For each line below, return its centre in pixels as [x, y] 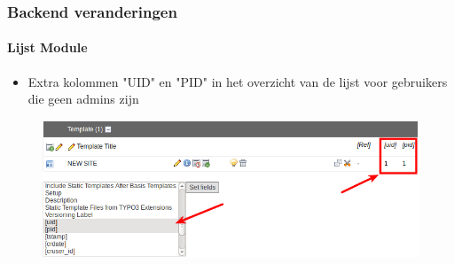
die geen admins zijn [83, 99]
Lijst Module [47, 47]
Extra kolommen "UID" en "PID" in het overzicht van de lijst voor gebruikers [238, 81]
